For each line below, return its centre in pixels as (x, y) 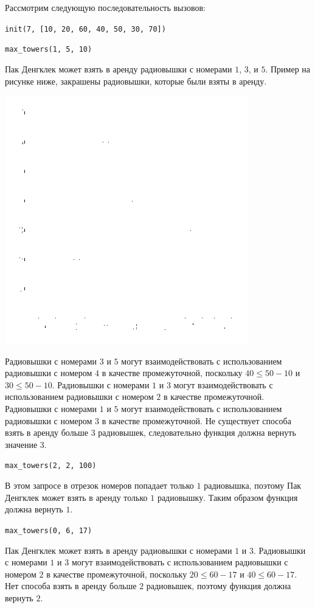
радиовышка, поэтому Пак (253, 485)
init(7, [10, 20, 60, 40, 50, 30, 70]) (85, 29)
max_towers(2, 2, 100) (51, 466)
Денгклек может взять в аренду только (76, 497)
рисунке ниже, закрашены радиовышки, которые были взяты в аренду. (136, 81)
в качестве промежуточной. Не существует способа (196, 420)
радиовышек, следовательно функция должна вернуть (197, 432)
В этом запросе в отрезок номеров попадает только (99, 485)
